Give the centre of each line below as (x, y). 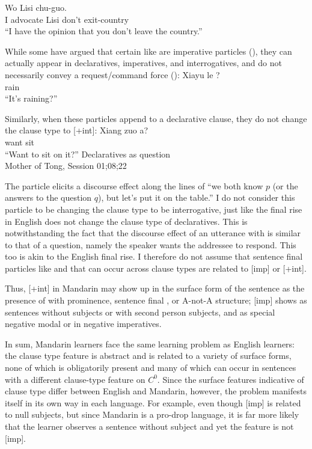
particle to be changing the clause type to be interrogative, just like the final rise (154, 209)
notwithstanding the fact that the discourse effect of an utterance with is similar (153, 233)
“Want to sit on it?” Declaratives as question (88, 154)
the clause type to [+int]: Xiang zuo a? (77, 130)
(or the (285, 185)
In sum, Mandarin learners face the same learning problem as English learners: (150, 344)
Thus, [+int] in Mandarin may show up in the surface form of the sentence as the (155, 288)
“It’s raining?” (31, 98)
